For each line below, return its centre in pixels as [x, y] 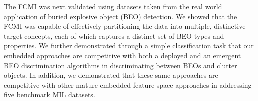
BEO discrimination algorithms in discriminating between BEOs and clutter [121, 65]
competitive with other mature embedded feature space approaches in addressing [128, 84]
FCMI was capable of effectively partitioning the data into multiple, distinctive [125, 26]
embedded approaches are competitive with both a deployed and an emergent [123, 55]
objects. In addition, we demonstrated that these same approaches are [111, 75]
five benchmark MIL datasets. [50, 94]
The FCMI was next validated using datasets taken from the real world [113, 6]
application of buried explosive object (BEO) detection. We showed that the [121, 16]
